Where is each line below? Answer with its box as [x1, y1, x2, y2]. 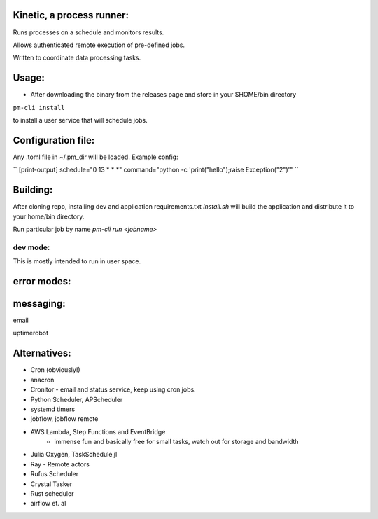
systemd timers [30, 405, 76, 413]
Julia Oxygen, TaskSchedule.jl [30, 450, 118, 459]
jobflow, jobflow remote [30, 415, 99, 423]
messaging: [13, 298, 66, 310]
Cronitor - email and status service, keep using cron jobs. [30, 385, 196, 394]
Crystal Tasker [30, 480, 73, 488]
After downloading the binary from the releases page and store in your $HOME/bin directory [30, 90, 297, 99]
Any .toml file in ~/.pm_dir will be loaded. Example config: [13, 153, 178, 161]
